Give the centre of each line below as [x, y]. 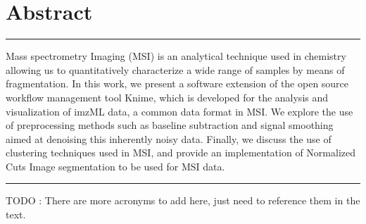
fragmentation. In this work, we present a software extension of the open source [177, 83]
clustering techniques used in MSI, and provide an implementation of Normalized [181, 153]
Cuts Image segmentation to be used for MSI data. [115, 166]
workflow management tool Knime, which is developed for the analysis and [167, 97]
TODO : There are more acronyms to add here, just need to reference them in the [183, 200]
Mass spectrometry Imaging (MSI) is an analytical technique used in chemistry [176, 56]
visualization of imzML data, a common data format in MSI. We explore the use [179, 111]
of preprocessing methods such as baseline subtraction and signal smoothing [170, 125]
